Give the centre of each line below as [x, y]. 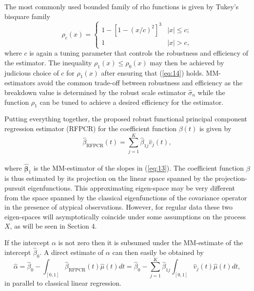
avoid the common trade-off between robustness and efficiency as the [140, 83]
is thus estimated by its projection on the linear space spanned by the [109, 178]
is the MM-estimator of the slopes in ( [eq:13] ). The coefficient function [139, 168]
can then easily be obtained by [158, 252]
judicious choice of [32, 72]
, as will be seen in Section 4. [53, 226]
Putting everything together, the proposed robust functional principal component [126, 119]
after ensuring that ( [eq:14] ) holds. [152, 72]
